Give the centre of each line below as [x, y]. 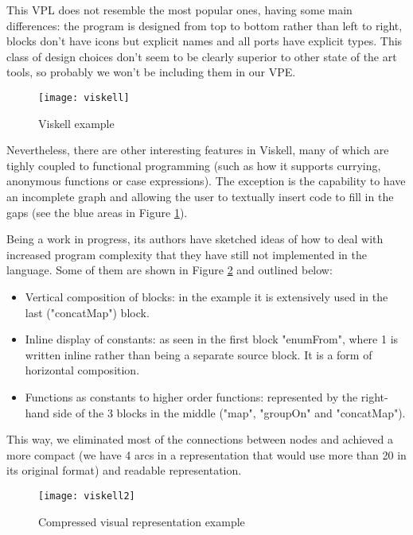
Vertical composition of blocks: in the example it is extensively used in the [206, 296]
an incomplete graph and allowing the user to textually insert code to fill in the [200, 196]
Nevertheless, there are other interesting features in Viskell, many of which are [198, 150]
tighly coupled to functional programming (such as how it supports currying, [194, 165]
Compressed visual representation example [142, 521]
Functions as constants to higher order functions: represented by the [191, 396]
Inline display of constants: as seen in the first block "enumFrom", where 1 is [212, 339]
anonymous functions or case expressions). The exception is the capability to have [206, 181]
